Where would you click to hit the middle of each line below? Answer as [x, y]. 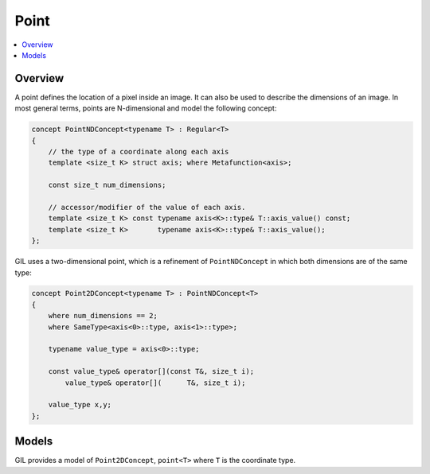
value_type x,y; [80, 405]
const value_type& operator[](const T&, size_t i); [151, 371]
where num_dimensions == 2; [103, 316]
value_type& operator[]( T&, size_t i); [155, 383]
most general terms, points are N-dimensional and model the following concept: [146, 108]
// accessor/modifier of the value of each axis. [147, 207]
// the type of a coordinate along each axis [139, 152]
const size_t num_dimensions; [107, 185]
